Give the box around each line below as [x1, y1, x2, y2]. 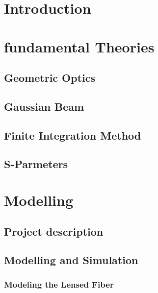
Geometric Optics [4, 70, 96, 85]
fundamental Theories [4, 36, 155, 56]
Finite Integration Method [4, 127, 141, 143]
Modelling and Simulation [4, 252, 138, 268]
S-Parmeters [4, 156, 68, 171]
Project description [4, 223, 104, 239]
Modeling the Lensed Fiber [4, 278, 114, 290]
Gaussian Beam [4, 98, 84, 114]
